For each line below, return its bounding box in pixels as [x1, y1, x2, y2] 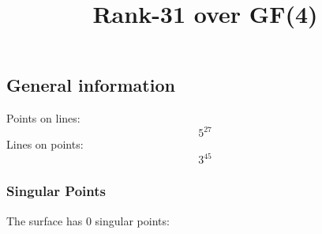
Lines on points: [6, 136, 84, 153]
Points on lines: [6, 110, 80, 126]
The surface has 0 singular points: [6, 212, 170, 228]
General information [6, 73, 175, 97]
